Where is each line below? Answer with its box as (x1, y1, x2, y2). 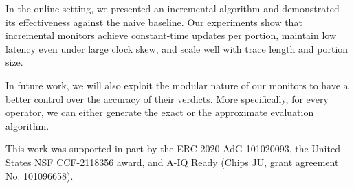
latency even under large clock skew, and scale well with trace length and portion (5, 41, 349, 56)
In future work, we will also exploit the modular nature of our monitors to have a (5, 78, 349, 92)
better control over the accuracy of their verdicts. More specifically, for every (5, 91, 329, 106)
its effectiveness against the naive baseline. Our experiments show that (5, 14, 302, 29)
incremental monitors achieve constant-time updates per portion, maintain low (5, 28, 337, 43)
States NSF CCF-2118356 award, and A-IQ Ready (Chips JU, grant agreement (5, 154, 339, 169)
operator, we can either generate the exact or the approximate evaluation (5, 105, 314, 119)
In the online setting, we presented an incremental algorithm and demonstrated (5, 1, 340, 15)
